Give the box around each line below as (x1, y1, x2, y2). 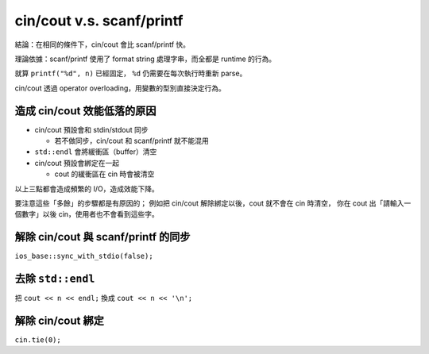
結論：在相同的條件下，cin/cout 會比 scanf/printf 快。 (14, 40, 191, 49)
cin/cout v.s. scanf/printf (14, 12, 184, 29)
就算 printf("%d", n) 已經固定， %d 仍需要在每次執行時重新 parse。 (14, 68, 247, 79)
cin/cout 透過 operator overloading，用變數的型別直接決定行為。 (14, 83, 226, 93)
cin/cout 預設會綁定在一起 (34, 158, 119, 167)
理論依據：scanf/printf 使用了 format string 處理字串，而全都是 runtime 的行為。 (14, 54, 276, 63)
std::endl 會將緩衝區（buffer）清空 (34, 147, 157, 156)
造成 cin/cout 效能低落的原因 (14, 104, 157, 117)
